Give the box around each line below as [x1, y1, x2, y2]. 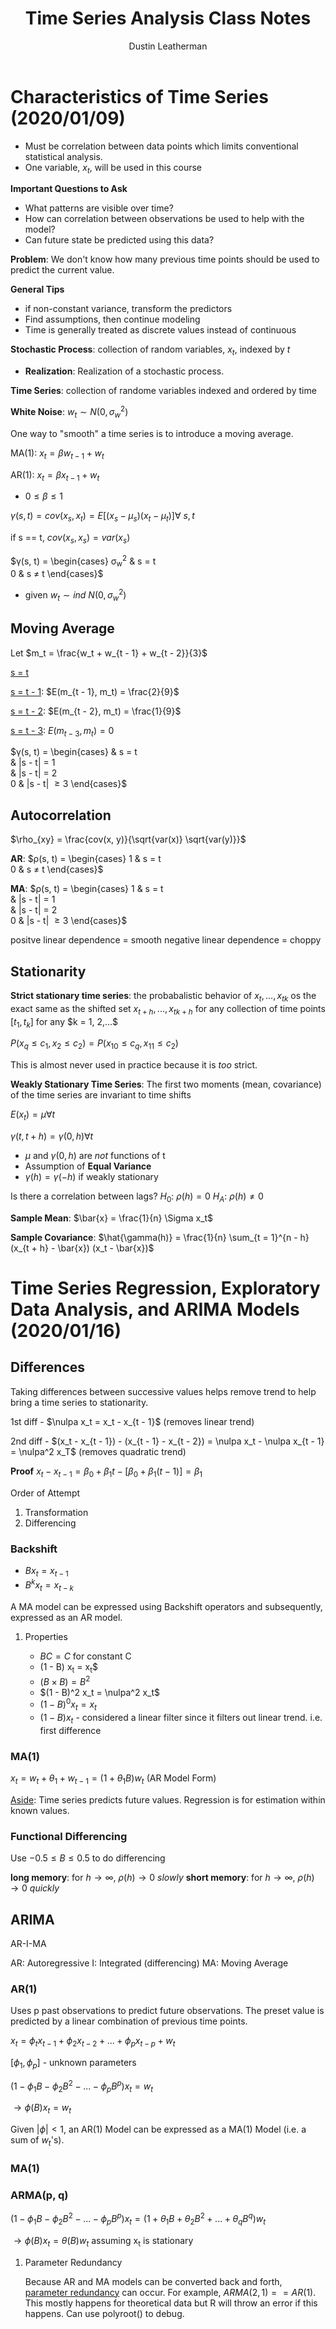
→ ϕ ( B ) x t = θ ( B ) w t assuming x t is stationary [13, 2234, 194, 2249]
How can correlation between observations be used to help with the [24, 213, 305, 225]
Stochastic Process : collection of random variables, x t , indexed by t [10, 343, 291, 358]
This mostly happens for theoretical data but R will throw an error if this [24, 2297, 318, 2309]
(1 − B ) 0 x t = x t [39, 1697, 97, 1713]
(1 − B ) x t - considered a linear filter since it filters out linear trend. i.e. [39, 1712, 323, 1726]
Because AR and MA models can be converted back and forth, [24, 2275, 283, 2287]
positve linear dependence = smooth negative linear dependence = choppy [10, 934, 322, 946]
